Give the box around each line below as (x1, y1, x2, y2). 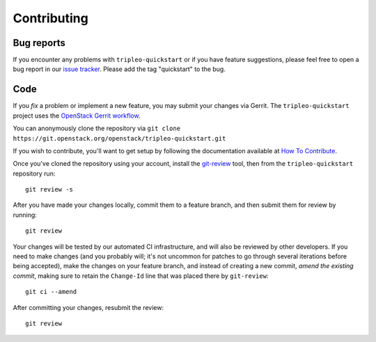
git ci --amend (25, 288, 77, 296)
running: (13, 210, 38, 219)
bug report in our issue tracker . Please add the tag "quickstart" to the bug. (13, 65, 226, 73)
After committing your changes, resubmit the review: (13, 303, 164, 311)
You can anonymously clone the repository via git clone (13, 124, 181, 132)
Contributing (13, 10, 88, 26)
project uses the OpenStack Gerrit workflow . (13, 111, 141, 120)
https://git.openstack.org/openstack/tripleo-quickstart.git (13, 134, 226, 142)
